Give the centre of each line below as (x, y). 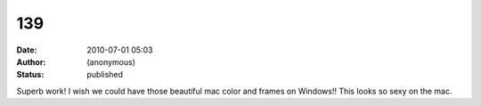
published (105, 75)
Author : (31, 61)
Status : (30, 75)
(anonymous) (111, 61)
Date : (27, 50)
